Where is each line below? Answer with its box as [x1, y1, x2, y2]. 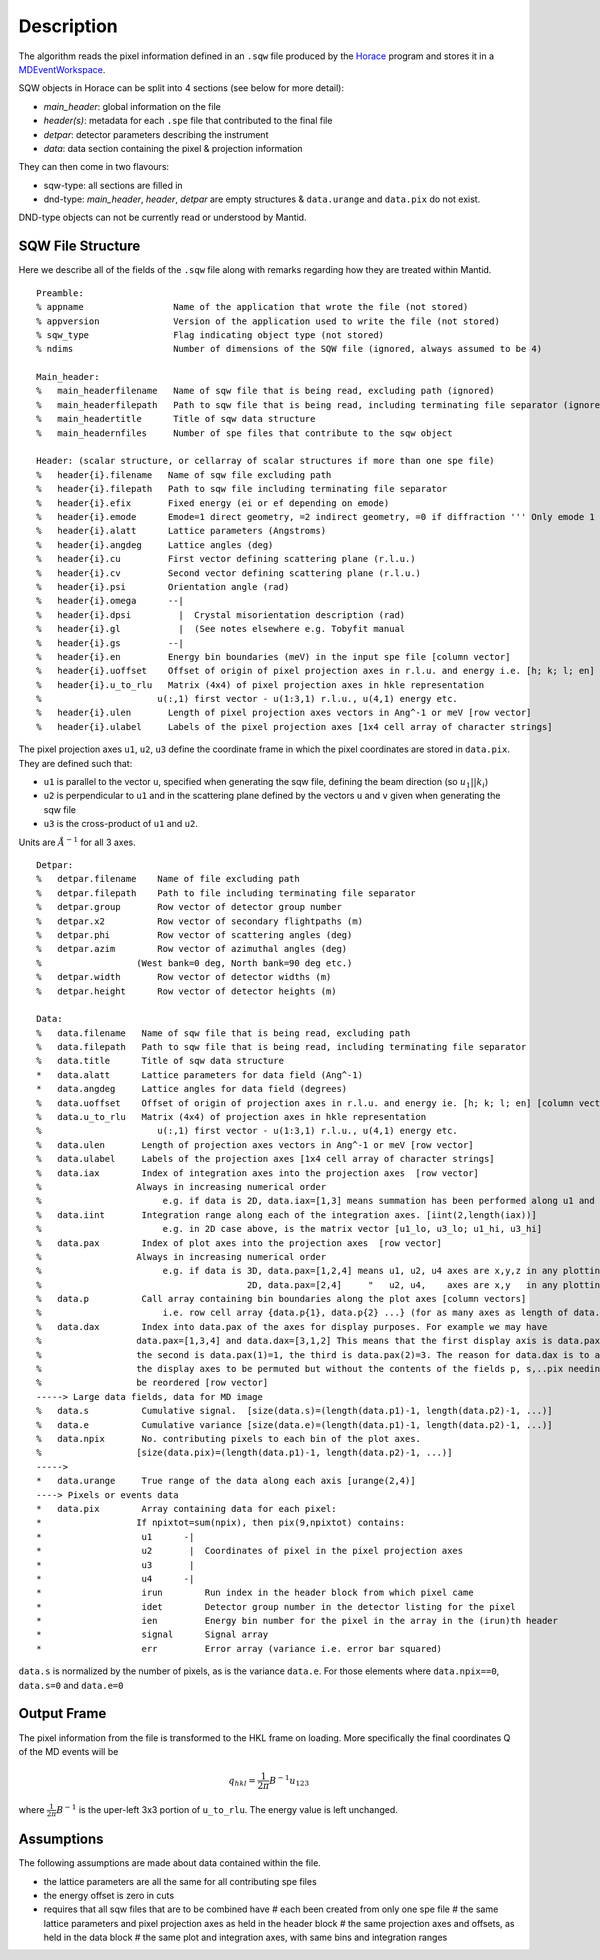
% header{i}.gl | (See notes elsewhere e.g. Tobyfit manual [36, 623, 406, 635]
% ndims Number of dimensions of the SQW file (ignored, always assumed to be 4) [36, 343, 543, 355]
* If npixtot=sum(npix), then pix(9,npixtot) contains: [36, 1517, 406, 1529]
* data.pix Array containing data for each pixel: [36, 1503, 337, 1514]
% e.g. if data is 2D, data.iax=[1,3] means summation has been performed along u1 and [36, 1195, 595, 1207]
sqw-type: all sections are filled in [43, 179, 184, 191]
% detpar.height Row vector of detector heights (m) [36, 985, 337, 997]
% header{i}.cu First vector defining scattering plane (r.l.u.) [36, 553, 416, 565]
